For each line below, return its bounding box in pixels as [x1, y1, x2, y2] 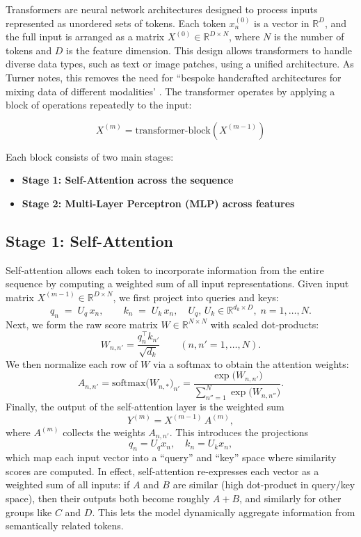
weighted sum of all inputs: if [6, 477, 130, 492]
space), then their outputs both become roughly [6, 490, 210, 505]
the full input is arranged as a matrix [6, 29, 165, 44]
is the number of [273, 29, 344, 44]
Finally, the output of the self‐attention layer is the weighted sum [6, 399, 284, 413]
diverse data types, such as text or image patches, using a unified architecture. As [6, 56, 354, 71]
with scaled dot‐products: [210, 316, 319, 331]
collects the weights [63, 424, 145, 439]
